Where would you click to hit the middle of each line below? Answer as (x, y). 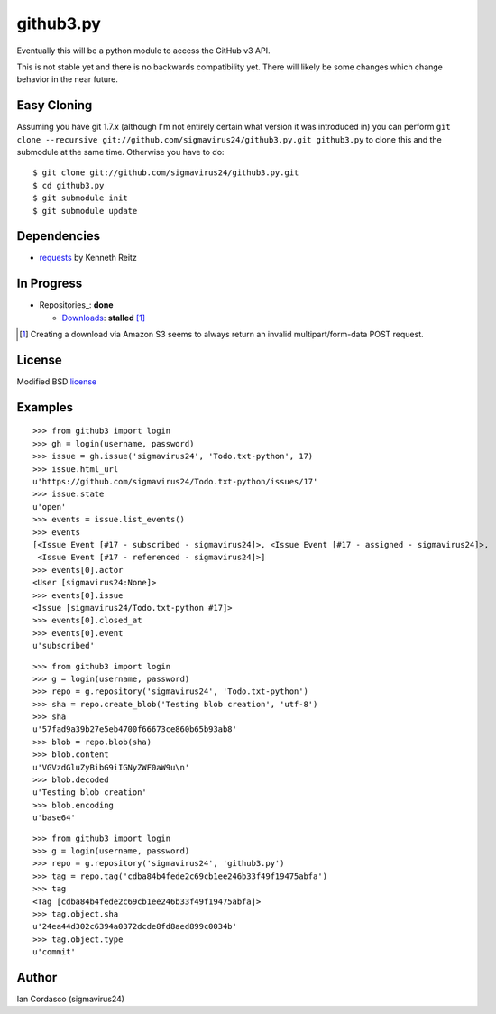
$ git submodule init (80, 198)
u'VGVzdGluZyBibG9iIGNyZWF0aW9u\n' (111, 767)
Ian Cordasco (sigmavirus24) (71, 999)
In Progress (50, 284)
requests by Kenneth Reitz (88, 258)
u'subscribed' (64, 646)
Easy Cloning (55, 105)
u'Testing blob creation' (90, 793)
